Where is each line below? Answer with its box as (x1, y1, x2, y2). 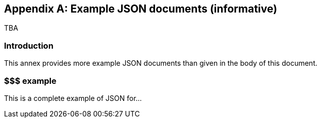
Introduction (4, 40, 54, 51)
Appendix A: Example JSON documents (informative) (4, 3, 278, 15)
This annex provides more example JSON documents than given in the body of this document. (4, 59, 317, 68)
